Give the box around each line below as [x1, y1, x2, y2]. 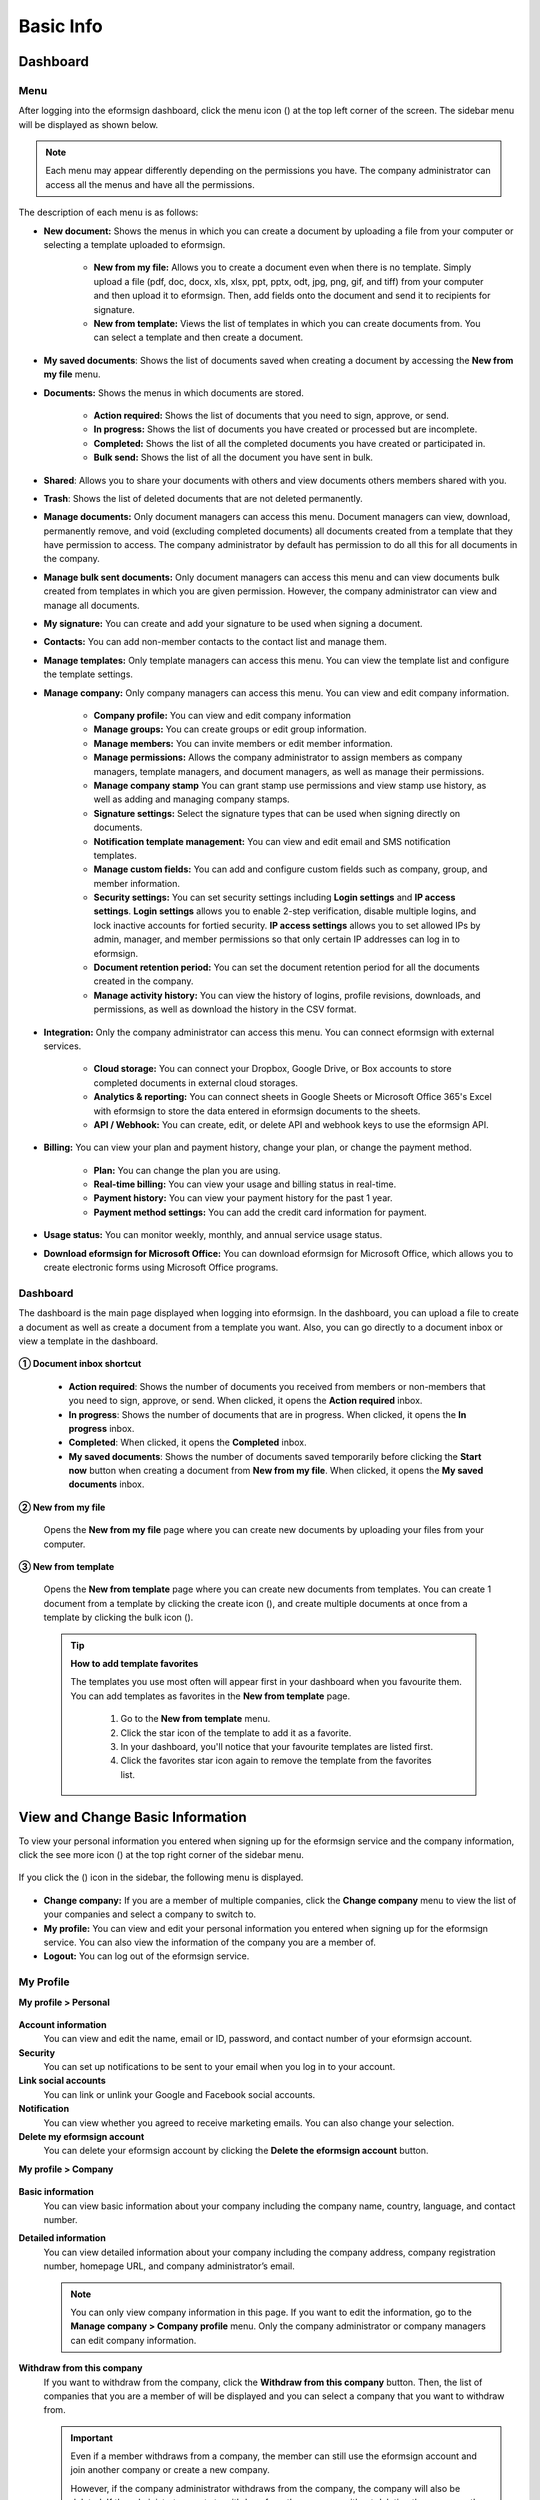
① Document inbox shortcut [18, 1358, 142, 1370]
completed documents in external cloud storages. [93, 1076, 299, 1089]
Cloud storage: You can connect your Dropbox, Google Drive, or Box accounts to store [93, 1063, 452, 1075]
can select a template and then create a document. [93, 331, 304, 344]
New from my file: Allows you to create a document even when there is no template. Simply [93, 261, 472, 274]
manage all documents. [43, 599, 140, 611]
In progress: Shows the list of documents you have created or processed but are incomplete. [93, 423, 478, 435]
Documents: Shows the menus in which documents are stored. [43, 386, 305, 399]
